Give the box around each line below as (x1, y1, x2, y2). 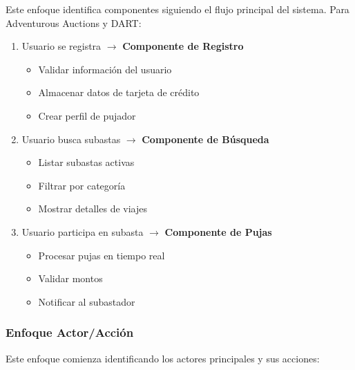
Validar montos (38, 271, 103, 286)
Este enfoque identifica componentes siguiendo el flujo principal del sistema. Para (6, 2, 349, 16)
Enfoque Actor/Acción (6, 324, 134, 341)
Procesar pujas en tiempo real (38, 248, 165, 262)
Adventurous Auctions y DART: (6, 15, 142, 30)
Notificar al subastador (38, 294, 135, 308)
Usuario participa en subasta (21, 224, 144, 239)
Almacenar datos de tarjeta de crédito (38, 85, 200, 100)
